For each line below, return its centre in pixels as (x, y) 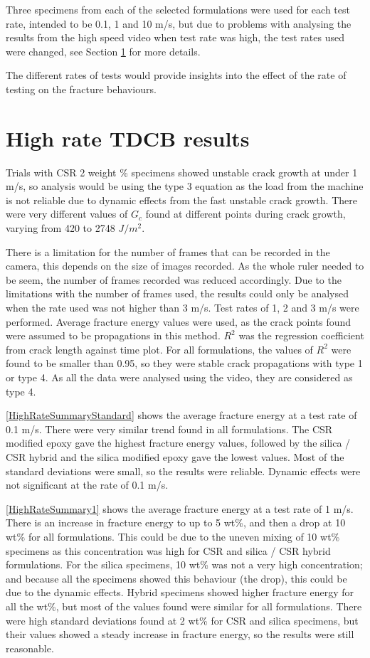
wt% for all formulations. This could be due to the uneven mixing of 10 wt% (173, 536)
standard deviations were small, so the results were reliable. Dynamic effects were (183, 471)
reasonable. (30, 648)
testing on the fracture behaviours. (81, 89)
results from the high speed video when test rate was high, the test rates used (175, 37)
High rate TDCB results (128, 138)
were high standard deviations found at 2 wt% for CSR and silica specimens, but (182, 620)
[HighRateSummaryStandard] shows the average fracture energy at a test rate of (181, 415)
